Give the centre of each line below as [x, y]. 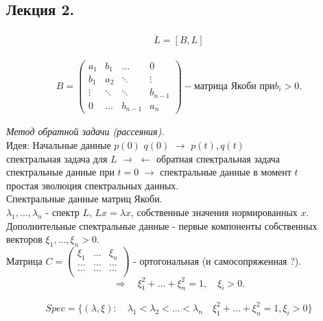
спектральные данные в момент [226, 172]
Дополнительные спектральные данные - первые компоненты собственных [162, 225]
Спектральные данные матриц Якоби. [84, 199]
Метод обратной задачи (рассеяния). [85, 131]
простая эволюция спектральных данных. [93, 185]
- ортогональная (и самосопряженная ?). [217, 260]
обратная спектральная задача [218, 158]
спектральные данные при [60, 172]
